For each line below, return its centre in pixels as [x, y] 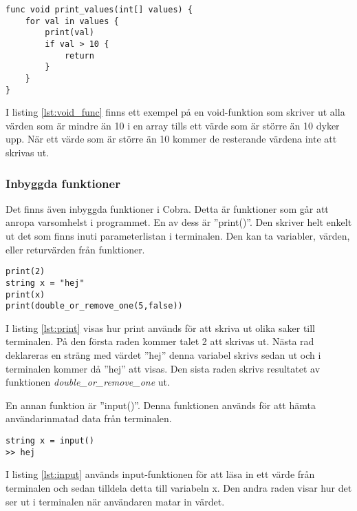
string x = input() [50, 441]
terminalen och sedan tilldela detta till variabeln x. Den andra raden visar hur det [179, 487]
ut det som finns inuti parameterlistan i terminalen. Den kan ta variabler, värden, [178, 236]
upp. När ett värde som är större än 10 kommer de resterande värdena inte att [171, 139]
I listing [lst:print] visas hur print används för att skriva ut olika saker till [161, 327]
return [79, 55]
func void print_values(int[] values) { [99, 10]
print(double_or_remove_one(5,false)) [94, 306]
